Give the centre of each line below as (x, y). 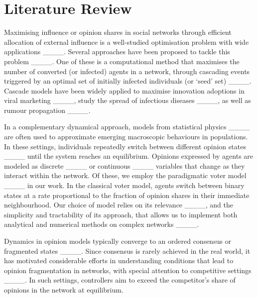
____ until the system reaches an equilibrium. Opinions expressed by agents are (129, 156)
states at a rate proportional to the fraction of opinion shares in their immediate (127, 195)
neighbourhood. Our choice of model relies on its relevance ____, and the (119, 205)
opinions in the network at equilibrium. (64, 289)
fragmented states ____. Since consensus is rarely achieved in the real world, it (127, 250)
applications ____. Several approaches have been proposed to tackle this (117, 51)
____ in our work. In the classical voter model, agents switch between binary (124, 185)
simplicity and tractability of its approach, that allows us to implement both (121, 214)
